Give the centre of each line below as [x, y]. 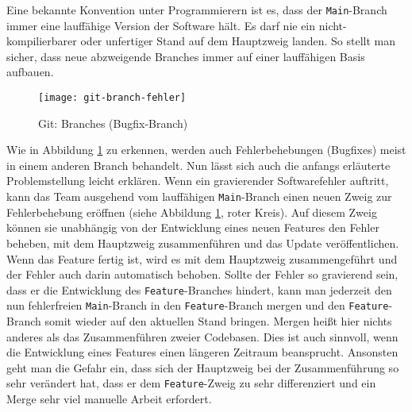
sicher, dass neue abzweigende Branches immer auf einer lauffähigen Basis [186, 56]
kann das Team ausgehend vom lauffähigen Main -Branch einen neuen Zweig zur [199, 196]
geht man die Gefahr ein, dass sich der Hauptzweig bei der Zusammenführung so [203, 367]
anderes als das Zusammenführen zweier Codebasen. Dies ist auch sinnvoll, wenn [202, 336]
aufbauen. [30, 72]
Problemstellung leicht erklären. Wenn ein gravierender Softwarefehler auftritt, [198, 181]
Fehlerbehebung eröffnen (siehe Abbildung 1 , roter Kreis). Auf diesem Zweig [192, 212]
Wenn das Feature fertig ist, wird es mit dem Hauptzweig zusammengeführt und [202, 258]
